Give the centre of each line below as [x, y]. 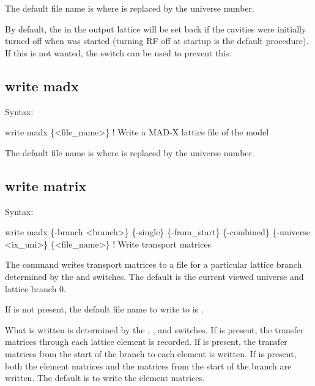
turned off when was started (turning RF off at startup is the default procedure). [157, 41]
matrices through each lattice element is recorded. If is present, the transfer [146, 342]
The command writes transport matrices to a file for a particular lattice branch [154, 264]
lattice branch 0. [35, 288]
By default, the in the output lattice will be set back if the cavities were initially [156, 28]
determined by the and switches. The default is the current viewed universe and [154, 276]
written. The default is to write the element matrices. [105, 378]
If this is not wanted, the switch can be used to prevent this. [118, 52]
